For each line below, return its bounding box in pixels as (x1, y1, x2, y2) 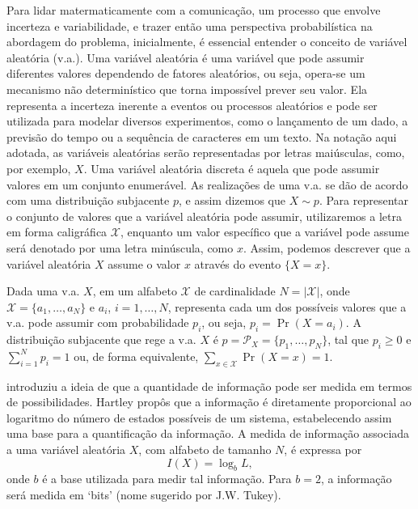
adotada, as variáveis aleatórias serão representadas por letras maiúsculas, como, (6, 144, 405, 161)
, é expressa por (284, 441, 362, 458)
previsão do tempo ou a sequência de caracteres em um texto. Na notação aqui (6, 128, 397, 145)
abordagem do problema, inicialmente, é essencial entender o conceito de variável (6, 33, 407, 50)
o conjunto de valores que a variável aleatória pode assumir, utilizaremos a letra (6, 207, 402, 224)
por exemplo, (6, 159, 71, 176)
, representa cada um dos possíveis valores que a (167, 298, 407, 315)
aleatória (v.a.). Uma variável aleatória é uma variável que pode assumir (6, 49, 365, 66)
